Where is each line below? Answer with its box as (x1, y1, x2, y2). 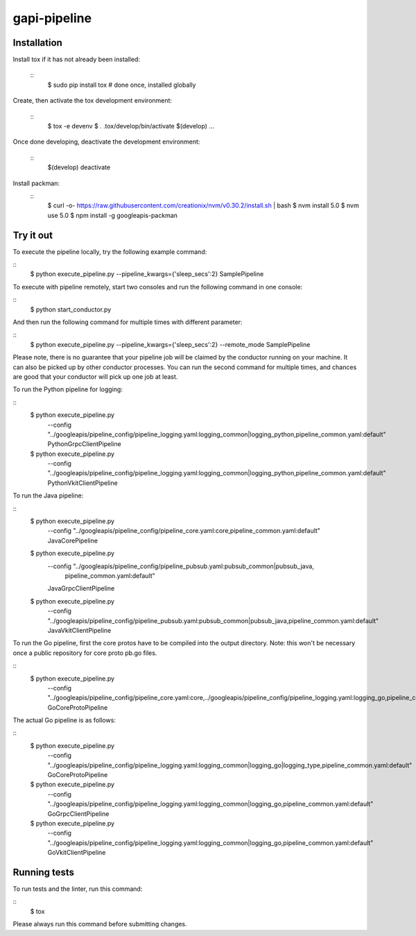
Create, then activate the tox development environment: (12, 96, 173, 105)
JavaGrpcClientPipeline (47, 584, 115, 593)
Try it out (12, 229, 53, 241)
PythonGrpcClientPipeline (47, 440, 121, 448)
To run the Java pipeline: (12, 491, 84, 500)
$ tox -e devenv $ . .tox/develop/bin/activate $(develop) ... (47, 122, 215, 130)
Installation (12, 37, 62, 49)
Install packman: (12, 179, 60, 187)
